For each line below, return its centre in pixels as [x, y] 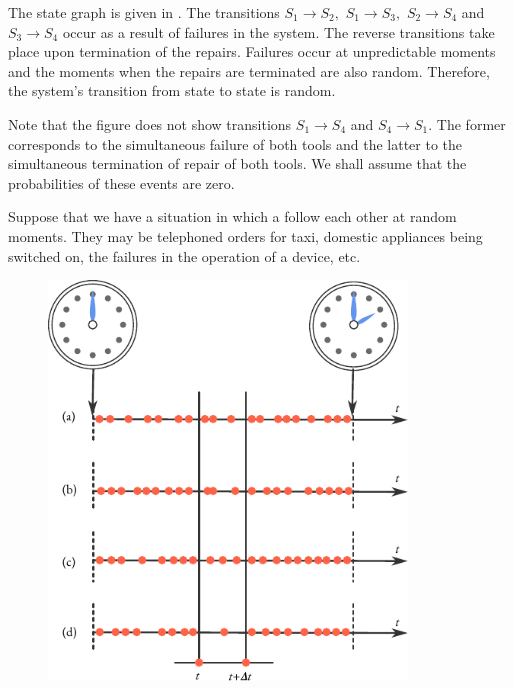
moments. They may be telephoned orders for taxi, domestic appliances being [245, 235]
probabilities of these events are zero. [121, 182]
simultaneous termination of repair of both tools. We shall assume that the [237, 163]
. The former [467, 123]
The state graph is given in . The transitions [144, 12]
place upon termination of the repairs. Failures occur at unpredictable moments [252, 51]
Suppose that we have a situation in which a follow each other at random [232, 216]
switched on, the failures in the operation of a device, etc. [184, 255]
